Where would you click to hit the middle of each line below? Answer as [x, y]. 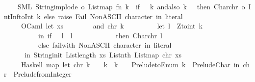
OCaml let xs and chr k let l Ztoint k [112, 26]
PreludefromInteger [42, 74]
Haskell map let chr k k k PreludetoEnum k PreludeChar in [130, 64]
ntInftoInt [19, 16]
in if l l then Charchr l [100, 35]
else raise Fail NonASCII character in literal [113, 16]
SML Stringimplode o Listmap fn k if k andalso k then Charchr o [131, 6]
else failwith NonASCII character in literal [105, 45]
